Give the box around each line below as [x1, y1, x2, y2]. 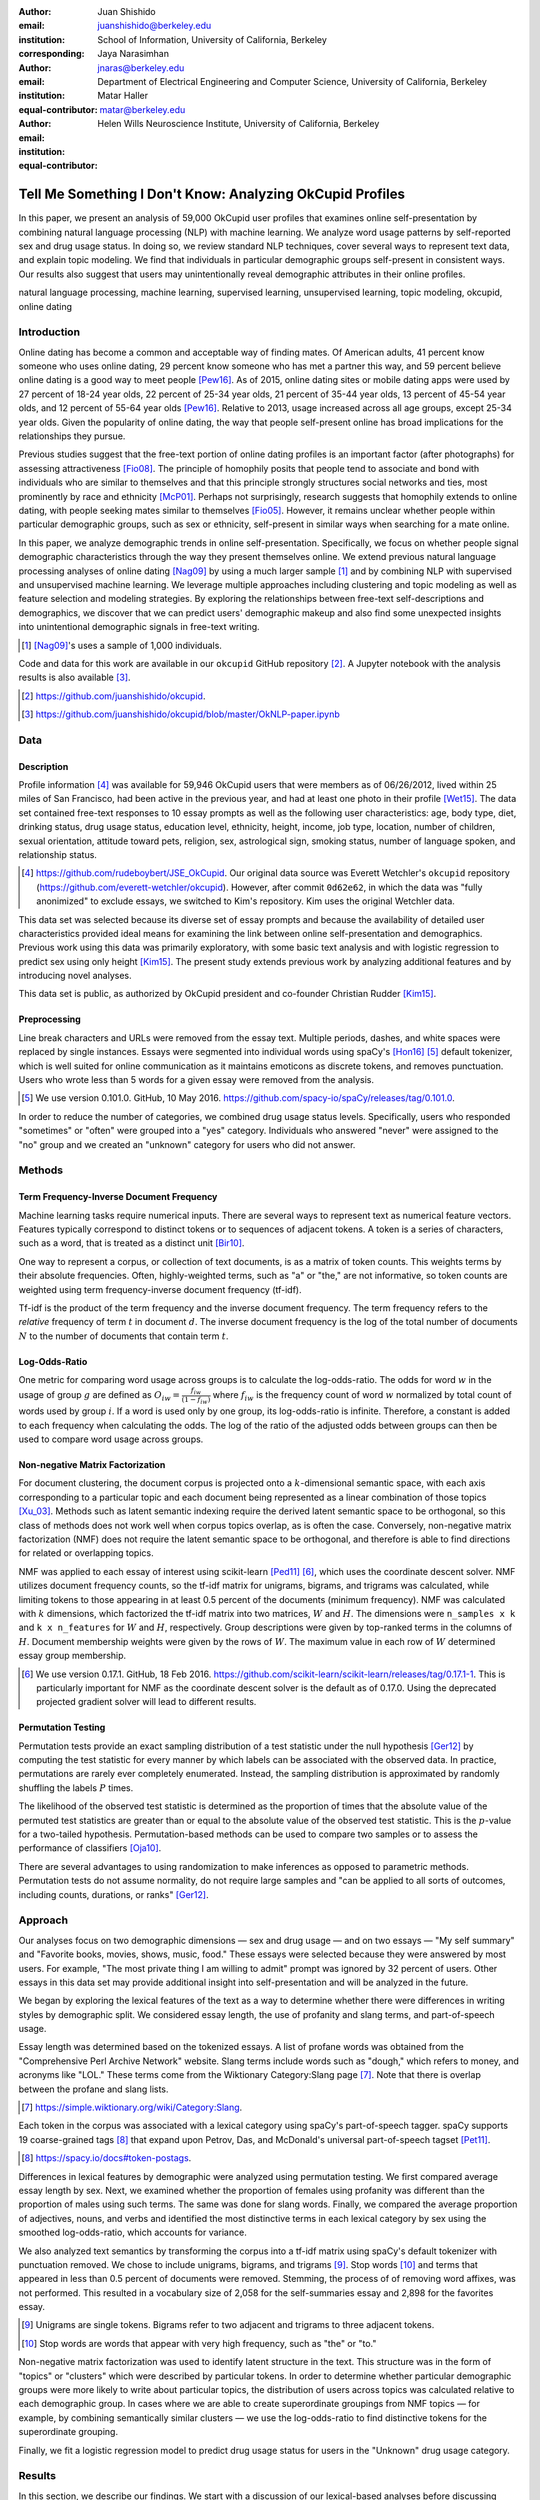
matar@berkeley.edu [99, 103, 186, 115]
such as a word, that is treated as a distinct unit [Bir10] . [18, 1237, 245, 1249]
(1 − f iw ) [181, 1395, 211, 1406]
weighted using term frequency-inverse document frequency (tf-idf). [18, 1283, 302, 1295]
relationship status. [18, 848, 97, 860]
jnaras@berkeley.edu [97, 61, 185, 74]
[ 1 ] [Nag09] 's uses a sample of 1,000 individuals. [21, 639, 222, 651]
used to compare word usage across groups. [18, 1433, 204, 1445]
